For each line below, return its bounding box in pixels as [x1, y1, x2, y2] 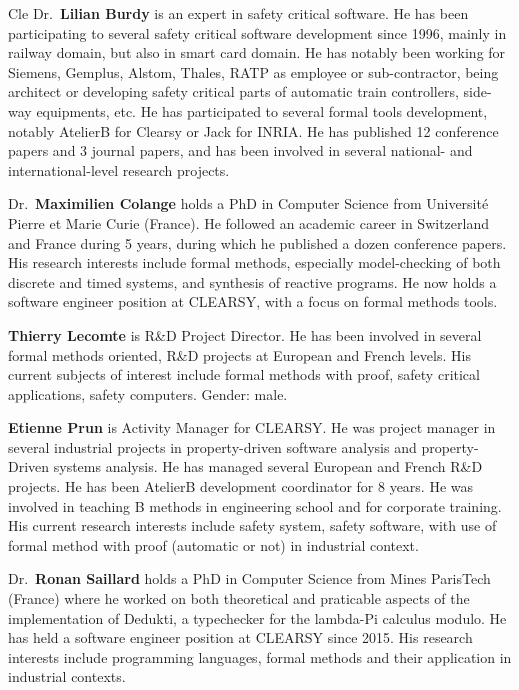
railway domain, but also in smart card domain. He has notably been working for [8, 42, 506, 63]
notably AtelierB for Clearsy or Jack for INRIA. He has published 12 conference [8, 120, 499, 141]
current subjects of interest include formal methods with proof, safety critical [8, 364, 480, 385]
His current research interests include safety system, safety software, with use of [8, 515, 497, 536]
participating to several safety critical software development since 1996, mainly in [8, 22, 507, 43]
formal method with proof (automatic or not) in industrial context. [8, 534, 419, 555]
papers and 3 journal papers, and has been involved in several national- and [8, 140, 473, 161]
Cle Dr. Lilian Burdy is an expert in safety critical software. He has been [8, 3, 469, 23]
